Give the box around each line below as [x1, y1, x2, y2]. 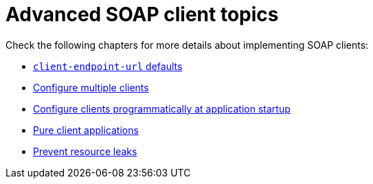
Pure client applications [33, 124, 139, 136]
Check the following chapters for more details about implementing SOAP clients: [5, 38, 369, 51]
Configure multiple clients [33, 81, 149, 93]
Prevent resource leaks [33, 145, 137, 157]
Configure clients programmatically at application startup [33, 102, 291, 115]
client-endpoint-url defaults [33, 60, 183, 72]
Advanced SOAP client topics [5, 3, 279, 26]
